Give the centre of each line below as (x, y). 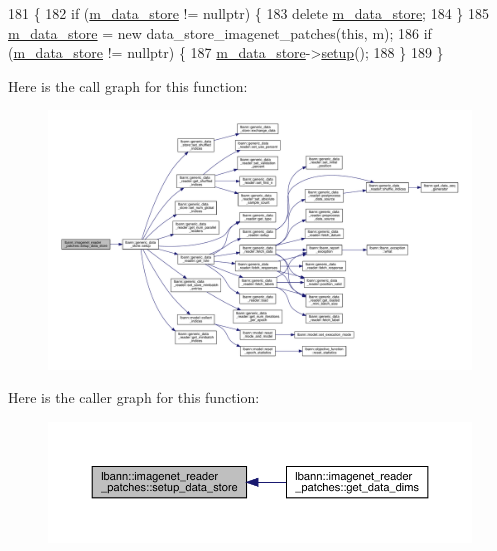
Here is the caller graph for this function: (134, 397)
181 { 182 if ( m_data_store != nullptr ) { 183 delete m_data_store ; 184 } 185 (248, 13)
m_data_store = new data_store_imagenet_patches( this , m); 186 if (220, 32)
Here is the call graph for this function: (128, 85)
